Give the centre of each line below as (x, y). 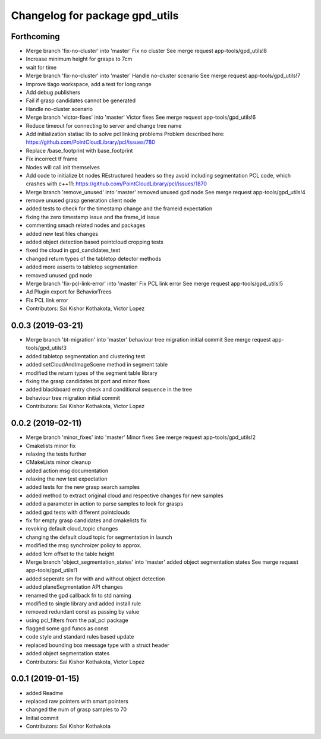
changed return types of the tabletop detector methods (94, 258)
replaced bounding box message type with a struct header (97, 645)
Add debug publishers (53, 93)
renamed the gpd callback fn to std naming (79, 595)
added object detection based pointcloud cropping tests (95, 242)
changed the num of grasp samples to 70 (76, 709)
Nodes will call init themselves (63, 167)
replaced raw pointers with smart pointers (77, 701)
